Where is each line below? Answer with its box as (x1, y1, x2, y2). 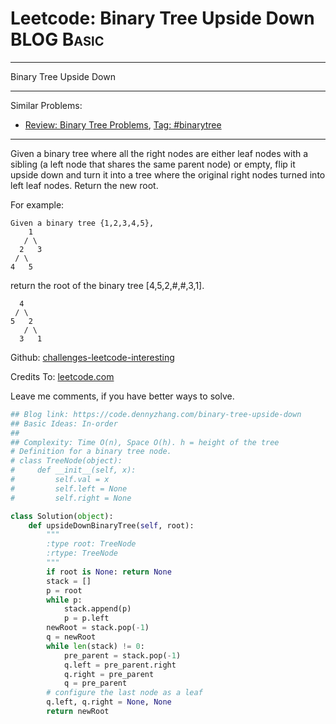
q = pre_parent (63, 678, 128, 689)
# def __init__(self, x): (10, 465, 137, 476)
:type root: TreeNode (46, 539, 137, 549)
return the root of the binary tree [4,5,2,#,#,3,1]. (10, 279, 205, 291)
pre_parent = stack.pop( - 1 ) (63, 650, 182, 661)
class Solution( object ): (10, 511, 114, 521)
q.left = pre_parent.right (63, 660, 177, 670)
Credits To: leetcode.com (10, 370, 115, 382)
